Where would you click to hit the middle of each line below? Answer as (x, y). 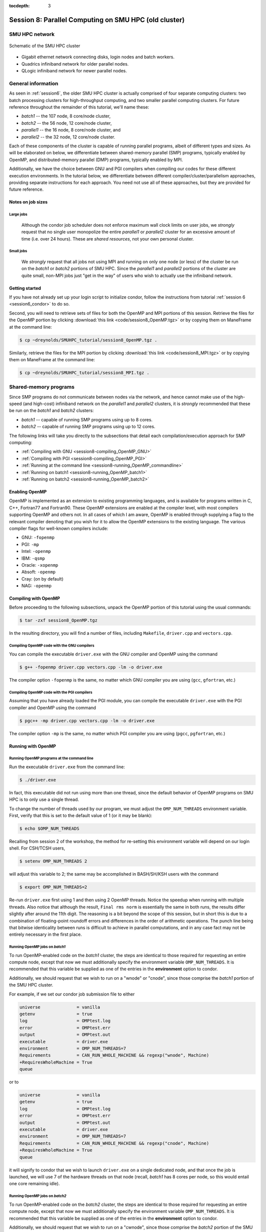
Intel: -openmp (36, 551)
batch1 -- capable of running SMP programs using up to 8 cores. (87, 419)
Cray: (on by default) (42, 579)
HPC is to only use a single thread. (44, 800)
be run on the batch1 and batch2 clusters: (51, 411)
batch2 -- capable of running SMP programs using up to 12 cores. (88, 427)
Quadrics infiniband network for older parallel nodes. (75, 64)
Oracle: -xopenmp (40, 565)
